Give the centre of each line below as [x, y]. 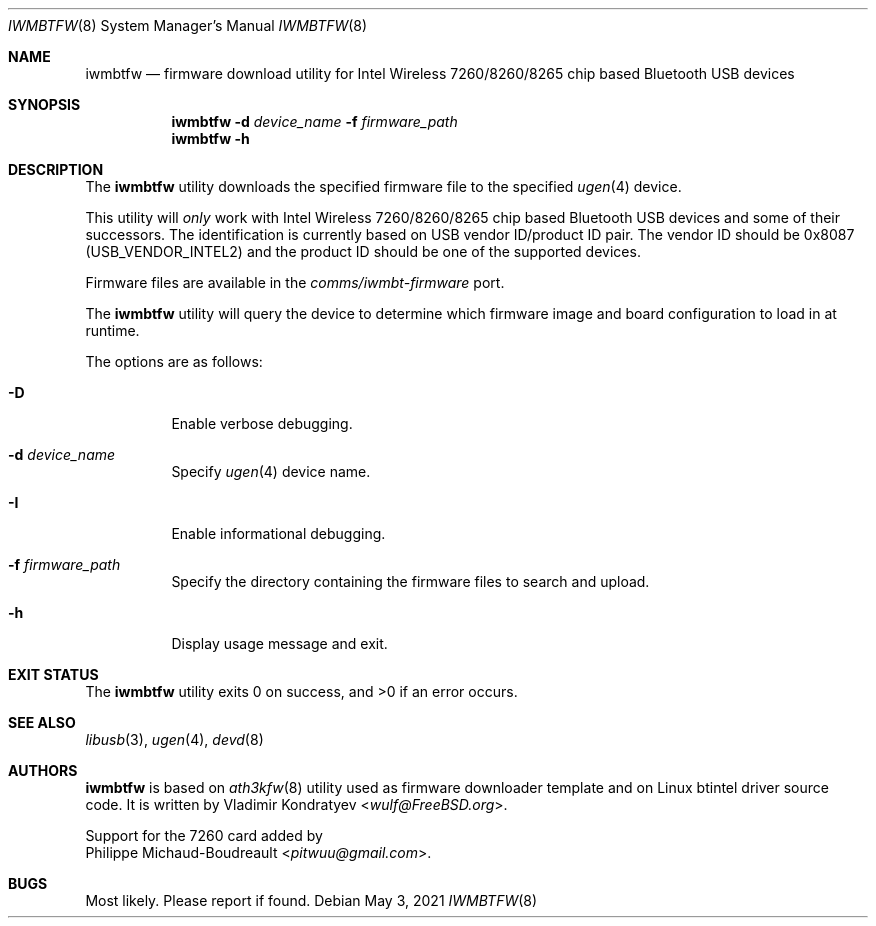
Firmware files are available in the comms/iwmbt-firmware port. [295, 282]
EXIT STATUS [53, 674]
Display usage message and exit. [279, 643]
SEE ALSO [42, 722]
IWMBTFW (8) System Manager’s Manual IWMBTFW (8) [188, 25]
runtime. [112, 330]
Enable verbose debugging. [262, 423]
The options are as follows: [174, 361]
